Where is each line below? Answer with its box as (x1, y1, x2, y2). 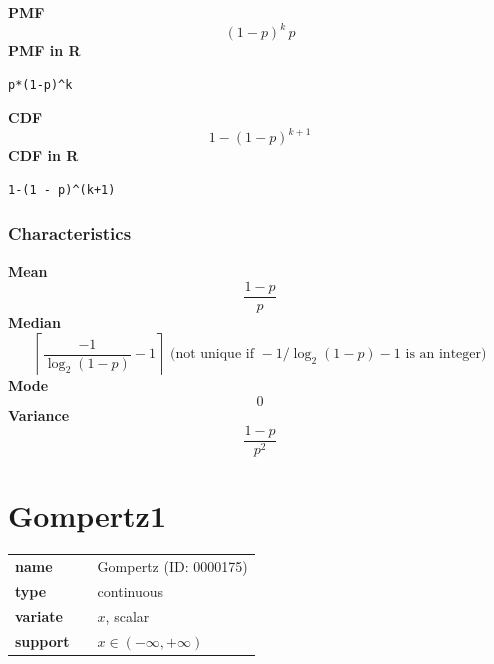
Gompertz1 (8, 495, 166, 536)
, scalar (105, 605, 150, 626)
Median (8, 312, 61, 333)
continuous (97, 581, 164, 601)
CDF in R (8, 145, 79, 166)
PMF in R (8, 40, 81, 61)
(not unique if (169, 347, 254, 362)
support (15, 630, 70, 651)
